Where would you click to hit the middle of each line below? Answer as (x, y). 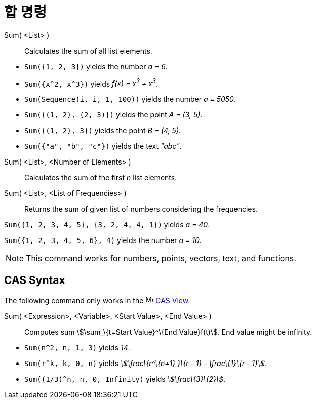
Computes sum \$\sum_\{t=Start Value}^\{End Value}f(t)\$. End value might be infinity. (168, 332)
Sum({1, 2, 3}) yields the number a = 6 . (96, 66)
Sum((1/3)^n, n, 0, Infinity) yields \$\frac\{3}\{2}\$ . (125, 379)
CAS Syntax (35, 280)
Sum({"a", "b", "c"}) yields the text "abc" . (103, 146)
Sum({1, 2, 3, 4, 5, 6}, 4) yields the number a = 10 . (103, 240)
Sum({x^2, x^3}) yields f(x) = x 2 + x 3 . (91, 83)
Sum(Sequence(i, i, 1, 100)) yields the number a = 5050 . (130, 99)
